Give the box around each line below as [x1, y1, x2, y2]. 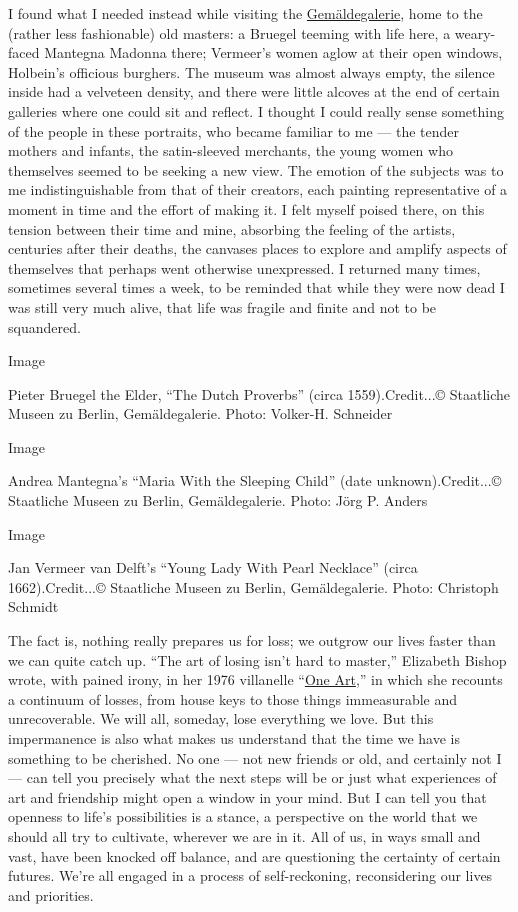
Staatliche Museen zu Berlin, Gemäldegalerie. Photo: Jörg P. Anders [8, 490, 428, 511]
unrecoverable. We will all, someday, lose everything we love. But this [8, 708, 434, 729]
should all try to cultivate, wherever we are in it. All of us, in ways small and [8, 825, 481, 846]
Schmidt [8, 596, 59, 617]
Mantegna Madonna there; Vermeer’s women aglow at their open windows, [44, 42, 503, 63]
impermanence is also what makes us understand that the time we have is [8, 728, 460, 748]
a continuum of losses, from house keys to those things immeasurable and [8, 688, 458, 709]
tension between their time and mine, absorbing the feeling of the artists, [8, 218, 456, 239]
